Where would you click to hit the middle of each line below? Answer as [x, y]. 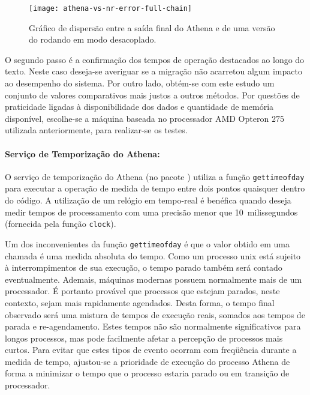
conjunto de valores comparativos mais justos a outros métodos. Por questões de [152, 95]
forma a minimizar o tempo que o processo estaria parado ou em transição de [147, 373]
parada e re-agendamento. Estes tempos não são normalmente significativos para [153, 326]
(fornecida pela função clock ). [61, 224]
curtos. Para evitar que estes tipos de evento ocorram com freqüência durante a [151, 350]
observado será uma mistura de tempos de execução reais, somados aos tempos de [155, 314]
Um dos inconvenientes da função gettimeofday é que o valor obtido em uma [147, 243]
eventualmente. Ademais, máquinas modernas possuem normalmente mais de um [154, 279]
